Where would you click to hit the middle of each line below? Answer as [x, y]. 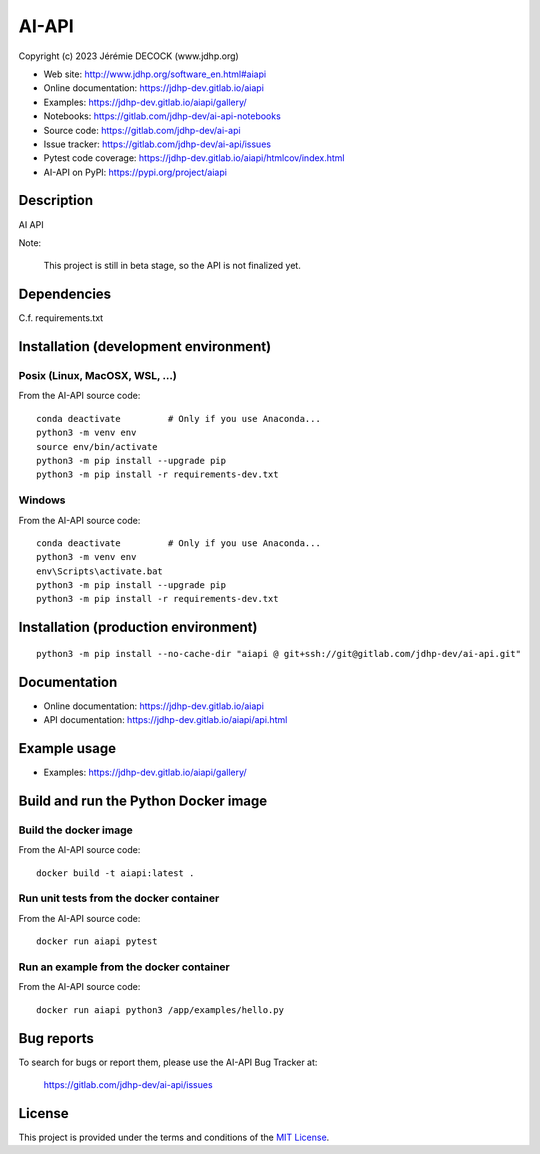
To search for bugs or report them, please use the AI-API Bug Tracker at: [168, 1062]
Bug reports [56, 1038]
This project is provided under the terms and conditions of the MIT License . [174, 1137]
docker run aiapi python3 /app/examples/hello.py [160, 1009]
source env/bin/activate [97, 446]
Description [56, 200]
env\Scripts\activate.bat [100, 571]
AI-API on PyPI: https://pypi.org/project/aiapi [135, 172]
